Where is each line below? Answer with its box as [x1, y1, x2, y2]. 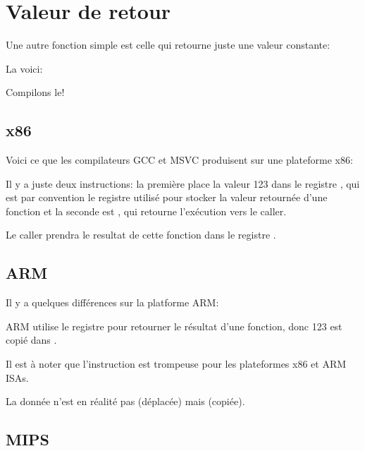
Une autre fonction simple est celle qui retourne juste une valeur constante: [6, 37, 330, 52]
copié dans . [6, 332, 57, 347]
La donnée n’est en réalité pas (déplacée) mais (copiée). [6, 394, 245, 409]
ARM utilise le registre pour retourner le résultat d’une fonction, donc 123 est [6, 318, 342, 333]
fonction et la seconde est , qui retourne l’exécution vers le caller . [6, 203, 287, 218]
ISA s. [6, 370, 29, 385]
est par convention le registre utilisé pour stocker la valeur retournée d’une [6, 190, 328, 205]
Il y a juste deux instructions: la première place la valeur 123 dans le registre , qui [6, 176, 360, 191]
